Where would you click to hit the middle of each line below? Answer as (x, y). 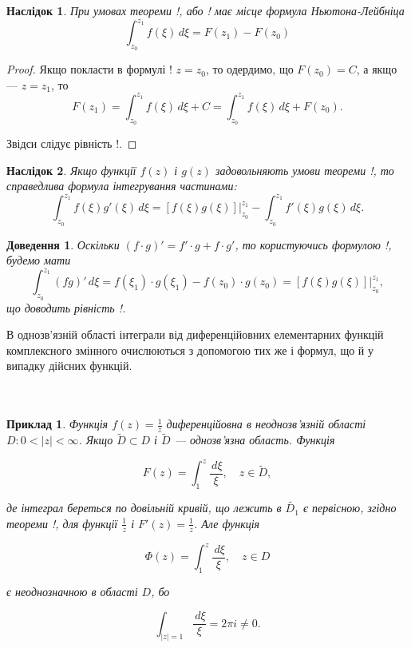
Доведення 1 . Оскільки (63, 244)
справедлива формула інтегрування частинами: (122, 186)
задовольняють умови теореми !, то (304, 170)
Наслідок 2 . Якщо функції (71, 170)
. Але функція (227, 523)
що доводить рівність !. (66, 307)
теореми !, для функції (62, 523)
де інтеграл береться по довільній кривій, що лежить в (144, 508)
